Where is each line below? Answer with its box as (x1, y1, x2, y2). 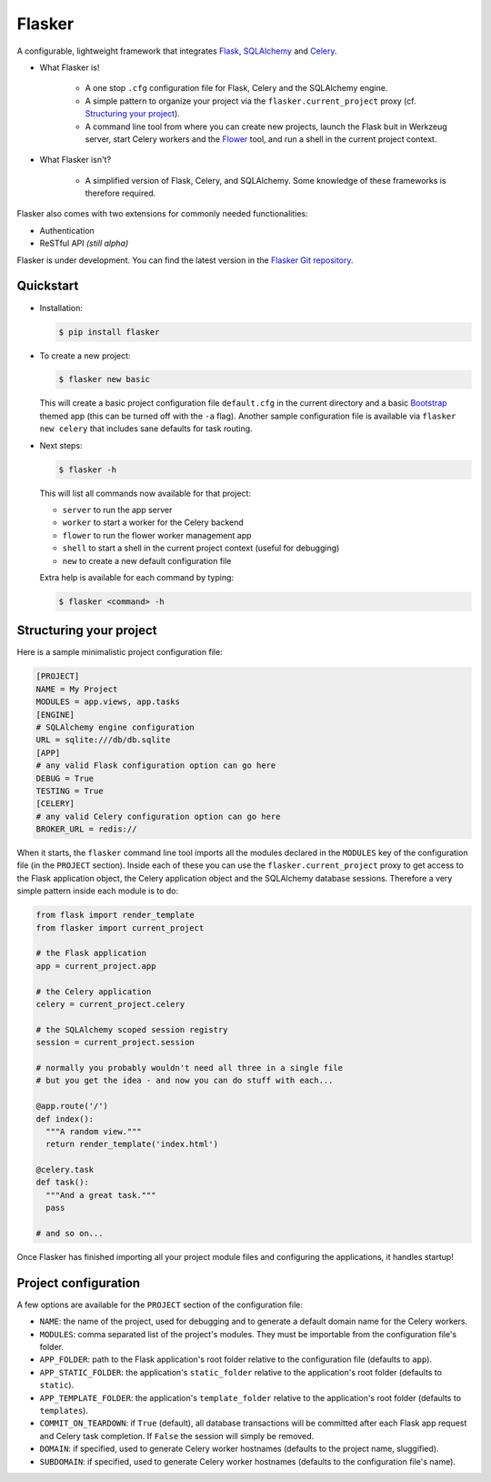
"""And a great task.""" (45, 1190, 156, 1200)
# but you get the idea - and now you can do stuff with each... (35, 1075, 334, 1086)
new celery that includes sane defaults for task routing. (39, 423, 254, 434)
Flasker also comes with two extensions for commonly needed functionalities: (16, 208, 308, 219)
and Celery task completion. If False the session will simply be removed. (39, 1430, 315, 1441)
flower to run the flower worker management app (62, 529, 252, 540)
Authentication (39, 225, 95, 236)
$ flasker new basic (58, 374, 150, 385)
